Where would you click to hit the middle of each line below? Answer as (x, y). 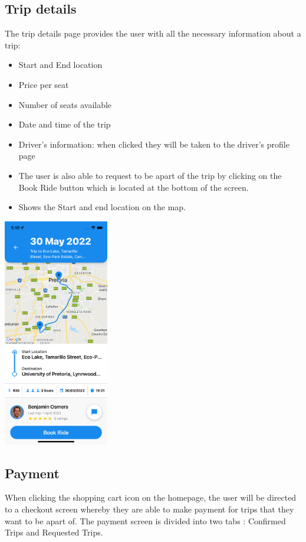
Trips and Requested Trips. (54, 532)
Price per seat (44, 84)
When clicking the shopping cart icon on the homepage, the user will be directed (151, 497)
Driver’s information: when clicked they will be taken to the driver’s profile (154, 144)
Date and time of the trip (65, 124)
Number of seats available (65, 104)
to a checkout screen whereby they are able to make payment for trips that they (149, 509)
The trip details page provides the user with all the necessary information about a (153, 33)
